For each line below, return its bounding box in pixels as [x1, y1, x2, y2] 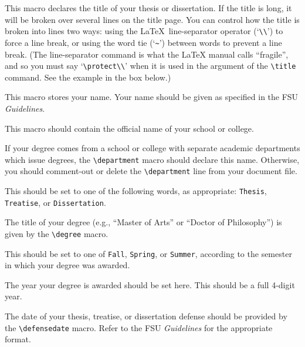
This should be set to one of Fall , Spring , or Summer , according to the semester [5, 247, 292, 259]
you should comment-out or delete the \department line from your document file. [5, 165, 297, 177]
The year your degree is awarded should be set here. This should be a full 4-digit [5, 278, 295, 291]
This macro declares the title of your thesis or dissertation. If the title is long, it [5, 2, 292, 14]
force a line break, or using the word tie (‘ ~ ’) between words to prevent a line [5, 36, 282, 48]
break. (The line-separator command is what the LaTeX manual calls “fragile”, [5, 48, 289, 60]
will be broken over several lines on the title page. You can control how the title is [5, 13, 300, 25]
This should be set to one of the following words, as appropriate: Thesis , [5, 185, 267, 197]
